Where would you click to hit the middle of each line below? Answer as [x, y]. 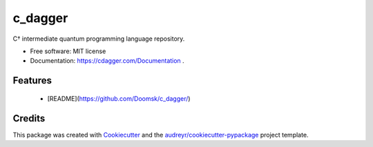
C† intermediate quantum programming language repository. [99, 39]
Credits [29, 118]
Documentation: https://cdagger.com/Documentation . [107, 61]
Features [32, 80]
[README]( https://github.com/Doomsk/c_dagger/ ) [119, 98]
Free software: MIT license [68, 51]
